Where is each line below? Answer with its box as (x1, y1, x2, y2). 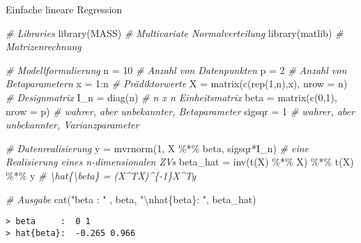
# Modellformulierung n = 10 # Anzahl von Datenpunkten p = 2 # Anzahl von (6, 62, 347, 77)
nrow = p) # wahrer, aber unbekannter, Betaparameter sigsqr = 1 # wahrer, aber (6, 103, 355, 118)
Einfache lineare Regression (6, 2, 123, 16)
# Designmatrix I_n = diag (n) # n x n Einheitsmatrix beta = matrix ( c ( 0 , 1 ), (6, 89, 337, 104)
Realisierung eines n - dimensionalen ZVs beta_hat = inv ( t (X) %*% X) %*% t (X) (6, 154, 354, 169)
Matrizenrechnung (6, 39, 82, 54)
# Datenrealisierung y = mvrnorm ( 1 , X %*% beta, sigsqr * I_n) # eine (6, 140, 309, 155)
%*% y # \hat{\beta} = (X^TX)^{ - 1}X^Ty (6, 168, 197, 182)
